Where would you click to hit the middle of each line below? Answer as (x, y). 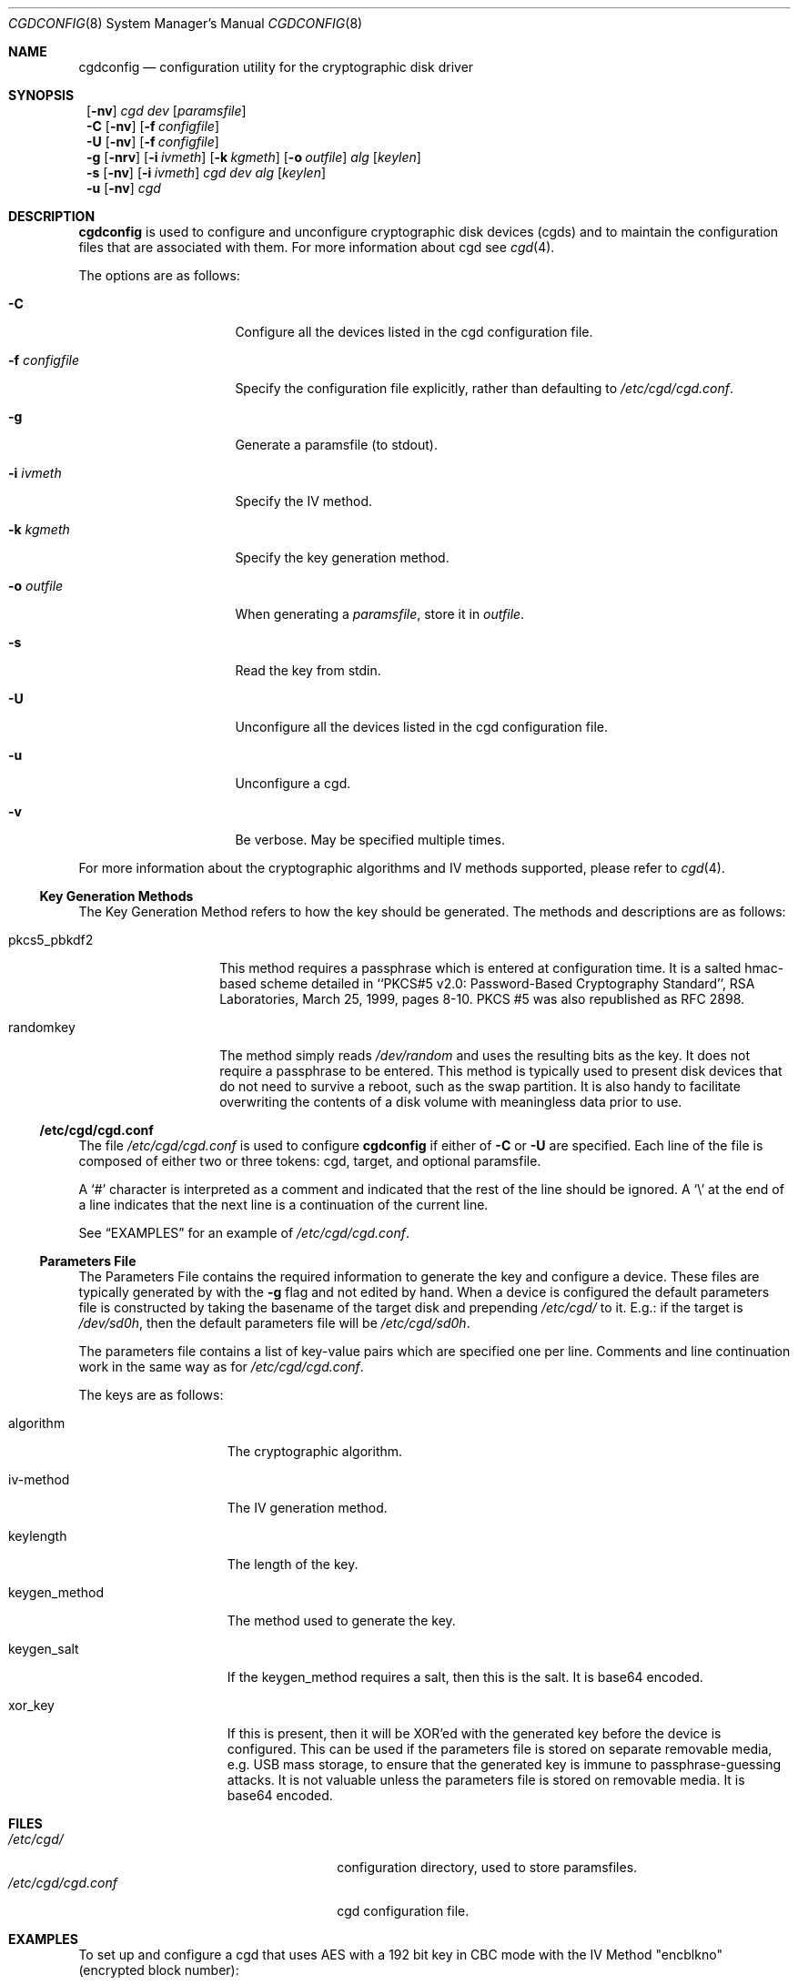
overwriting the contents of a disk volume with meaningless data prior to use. (451, 1102)
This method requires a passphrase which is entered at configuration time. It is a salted (480, 968)
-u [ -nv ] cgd (124, 188)
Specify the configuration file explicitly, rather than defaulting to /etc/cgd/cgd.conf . (485, 388)
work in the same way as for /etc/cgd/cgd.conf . (221, 1367)
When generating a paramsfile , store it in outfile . (380, 614)
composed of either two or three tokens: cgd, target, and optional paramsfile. (310, 1161)
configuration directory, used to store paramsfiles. (487, 1867)
